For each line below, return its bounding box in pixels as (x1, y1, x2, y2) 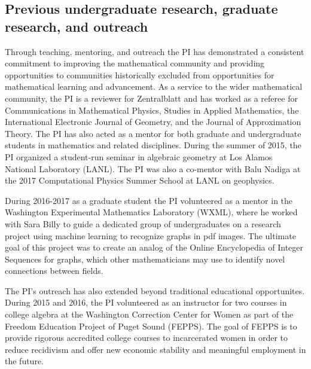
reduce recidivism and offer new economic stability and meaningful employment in (5, 343, 306, 355)
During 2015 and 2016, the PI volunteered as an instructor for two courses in (5, 296, 287, 309)
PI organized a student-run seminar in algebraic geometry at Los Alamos (5, 150, 273, 163)
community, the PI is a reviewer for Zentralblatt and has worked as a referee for (5, 92, 298, 104)
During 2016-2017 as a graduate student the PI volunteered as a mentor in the (5, 194, 293, 206)
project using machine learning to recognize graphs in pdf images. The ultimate (5, 229, 296, 242)
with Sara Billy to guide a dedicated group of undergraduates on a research (5, 217, 281, 230)
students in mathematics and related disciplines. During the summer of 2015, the (5, 139, 301, 151)
